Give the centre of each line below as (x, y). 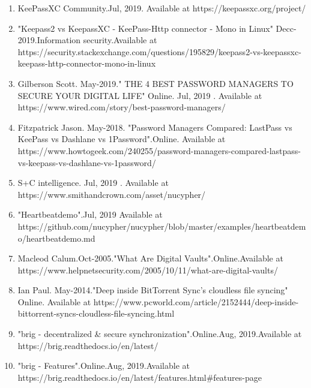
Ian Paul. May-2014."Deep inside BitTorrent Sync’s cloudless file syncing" (153, 290)
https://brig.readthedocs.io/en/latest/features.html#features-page (140, 377)
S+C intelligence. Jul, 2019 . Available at (93, 183)
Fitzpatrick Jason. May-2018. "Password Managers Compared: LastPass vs (155, 127)
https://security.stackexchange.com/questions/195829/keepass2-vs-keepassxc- (159, 51)
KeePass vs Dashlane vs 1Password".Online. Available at (122, 139)
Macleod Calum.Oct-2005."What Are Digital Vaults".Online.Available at (150, 258)
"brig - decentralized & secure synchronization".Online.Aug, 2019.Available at (160, 334)
